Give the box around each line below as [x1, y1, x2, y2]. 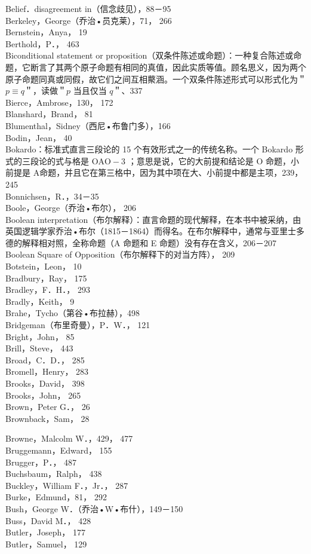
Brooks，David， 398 [5, 377, 85, 389]
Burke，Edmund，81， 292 [5, 491, 107, 503]
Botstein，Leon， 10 [5, 260, 82, 273]
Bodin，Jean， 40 [5, 131, 72, 143]
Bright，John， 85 [5, 330, 75, 342]
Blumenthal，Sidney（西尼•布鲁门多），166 [5, 119, 171, 131]
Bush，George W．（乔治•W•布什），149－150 [5, 502, 183, 515]
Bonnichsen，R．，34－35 [5, 189, 99, 202]
